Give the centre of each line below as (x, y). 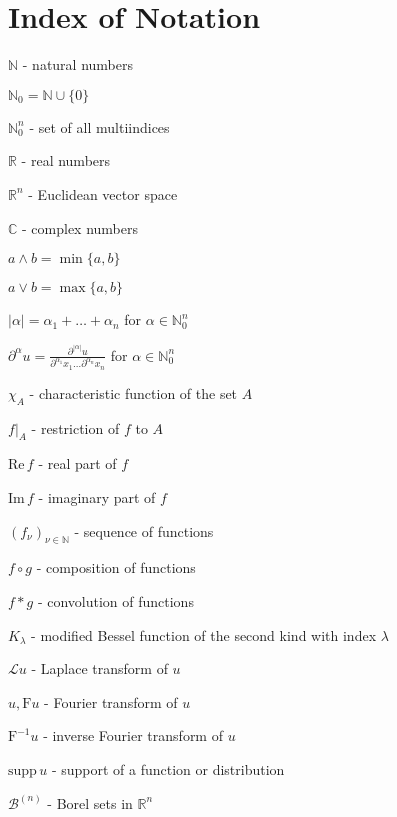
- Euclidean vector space (103, 193)
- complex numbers (80, 227)
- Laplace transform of (99, 668)
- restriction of (75, 427)
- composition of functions (116, 567)
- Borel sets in (90, 802)
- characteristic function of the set (133, 392)
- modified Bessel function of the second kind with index (204, 634)
